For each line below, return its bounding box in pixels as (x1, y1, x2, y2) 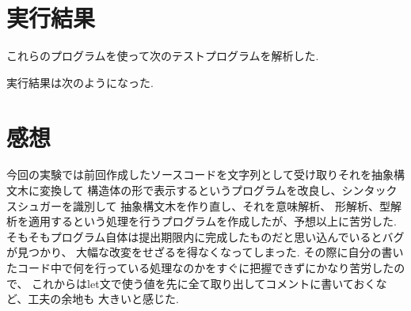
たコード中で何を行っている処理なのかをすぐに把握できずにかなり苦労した (6, 260, 394, 275)
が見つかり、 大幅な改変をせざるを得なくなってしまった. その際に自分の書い (6, 244, 404, 260)
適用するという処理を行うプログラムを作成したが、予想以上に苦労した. (28, 213, 397, 229)
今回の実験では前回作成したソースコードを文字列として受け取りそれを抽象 (6, 166, 394, 183)
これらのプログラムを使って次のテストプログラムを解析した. (6, 47, 319, 64)
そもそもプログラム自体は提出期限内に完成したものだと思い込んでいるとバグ (6, 228, 405, 245)
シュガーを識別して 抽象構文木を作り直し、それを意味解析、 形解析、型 (17, 197, 390, 214)
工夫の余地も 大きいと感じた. (28, 290, 179, 307)
